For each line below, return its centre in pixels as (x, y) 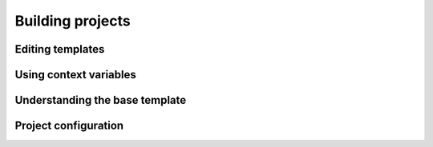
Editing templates (60, 49)
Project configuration (69, 126)
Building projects (73, 21)
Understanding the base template (101, 100)
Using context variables (75, 75)
